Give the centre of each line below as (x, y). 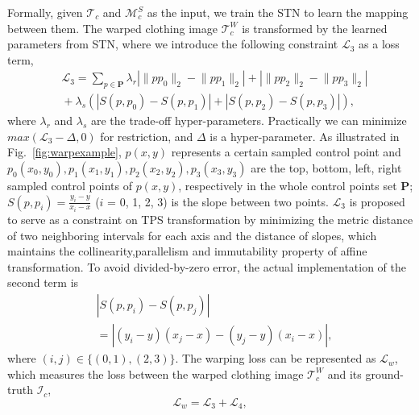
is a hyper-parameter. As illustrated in (305, 136)
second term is (43, 282)
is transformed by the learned (315, 28)
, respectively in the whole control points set (288, 186)
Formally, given (45, 12)
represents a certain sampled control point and (286, 152)
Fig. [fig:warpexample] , (64, 152)
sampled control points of (70, 186)
